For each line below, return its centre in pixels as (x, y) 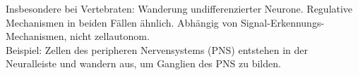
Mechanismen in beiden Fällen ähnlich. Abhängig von (122, 22)
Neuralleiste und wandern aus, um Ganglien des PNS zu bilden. (143, 63)
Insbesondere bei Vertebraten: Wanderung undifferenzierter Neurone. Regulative (179, 8)
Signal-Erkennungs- (282, 22)
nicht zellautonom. (110, 36)
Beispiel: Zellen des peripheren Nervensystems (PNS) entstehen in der (157, 49)
